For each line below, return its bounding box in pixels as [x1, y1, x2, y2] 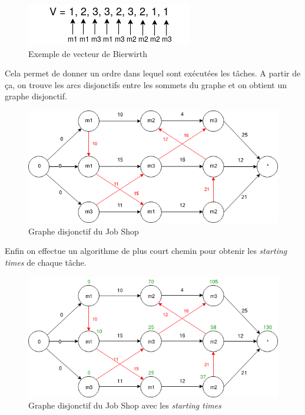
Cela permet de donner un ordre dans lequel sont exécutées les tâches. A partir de [5, 67, 301, 79]
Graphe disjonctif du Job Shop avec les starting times [28, 399, 221, 411]
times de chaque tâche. [5, 256, 87, 268]
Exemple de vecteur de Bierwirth [28, 47, 147, 59]
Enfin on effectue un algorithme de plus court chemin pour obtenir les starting [5, 245, 287, 257]
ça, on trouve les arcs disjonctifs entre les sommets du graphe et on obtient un [5, 78, 287, 91]
